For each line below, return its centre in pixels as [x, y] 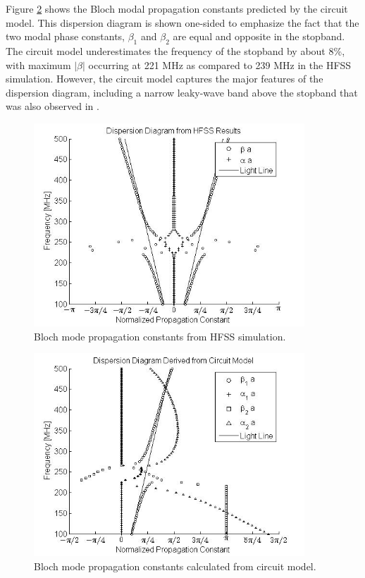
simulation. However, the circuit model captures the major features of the [165, 79]
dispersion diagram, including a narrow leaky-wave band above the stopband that [182, 92]
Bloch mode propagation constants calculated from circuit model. [175, 566]
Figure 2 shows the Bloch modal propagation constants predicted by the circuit [177, 8]
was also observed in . [52, 106]
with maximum [38, 64]
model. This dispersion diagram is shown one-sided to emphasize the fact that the [182, 22]
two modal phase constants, [65, 36]
